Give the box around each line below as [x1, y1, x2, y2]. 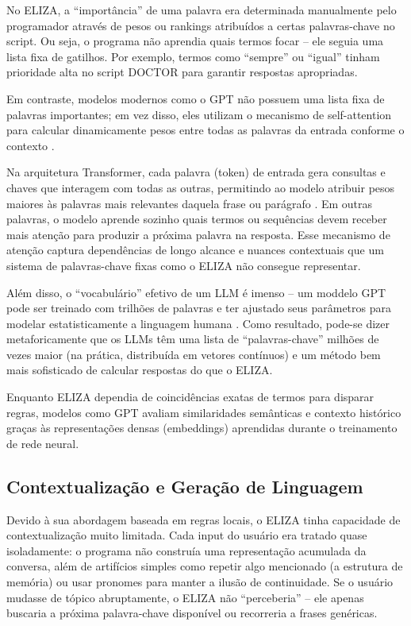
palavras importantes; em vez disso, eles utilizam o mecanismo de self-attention [6, 106, 392, 122]
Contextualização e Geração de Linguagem [6, 473, 363, 498]
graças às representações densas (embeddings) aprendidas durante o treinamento [6, 419, 398, 436]
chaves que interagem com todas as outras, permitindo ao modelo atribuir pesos [6, 179, 395, 195]
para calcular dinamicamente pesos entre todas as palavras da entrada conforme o [6, 122, 405, 138]
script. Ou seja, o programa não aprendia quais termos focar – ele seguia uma [6, 33, 384, 49]
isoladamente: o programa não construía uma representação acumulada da [6, 542, 367, 558]
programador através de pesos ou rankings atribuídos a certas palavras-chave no [6, 17, 395, 33]
